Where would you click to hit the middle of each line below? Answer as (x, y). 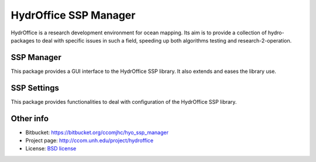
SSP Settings (35, 88)
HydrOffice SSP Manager (73, 15)
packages (23, 40)
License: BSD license (51, 149)
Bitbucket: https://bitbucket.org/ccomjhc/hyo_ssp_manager (97, 132)
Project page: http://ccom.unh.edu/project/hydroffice (90, 140)
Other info (30, 119)
